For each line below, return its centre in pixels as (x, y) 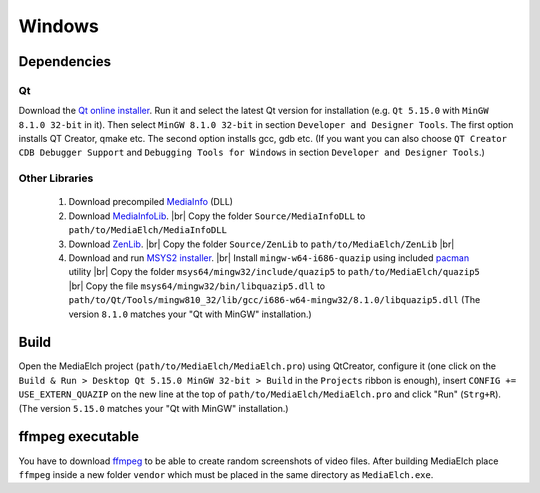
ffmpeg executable (79, 436)
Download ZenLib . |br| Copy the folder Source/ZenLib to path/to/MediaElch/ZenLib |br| (261, 244)
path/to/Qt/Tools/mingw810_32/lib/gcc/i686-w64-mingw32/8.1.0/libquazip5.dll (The (274, 300)
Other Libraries (56, 178)
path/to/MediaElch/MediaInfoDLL (147, 230)
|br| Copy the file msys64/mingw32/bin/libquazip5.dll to (196, 286)
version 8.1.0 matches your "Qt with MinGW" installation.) (190, 314)
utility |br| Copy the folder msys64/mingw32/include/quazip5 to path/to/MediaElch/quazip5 (274, 272)
